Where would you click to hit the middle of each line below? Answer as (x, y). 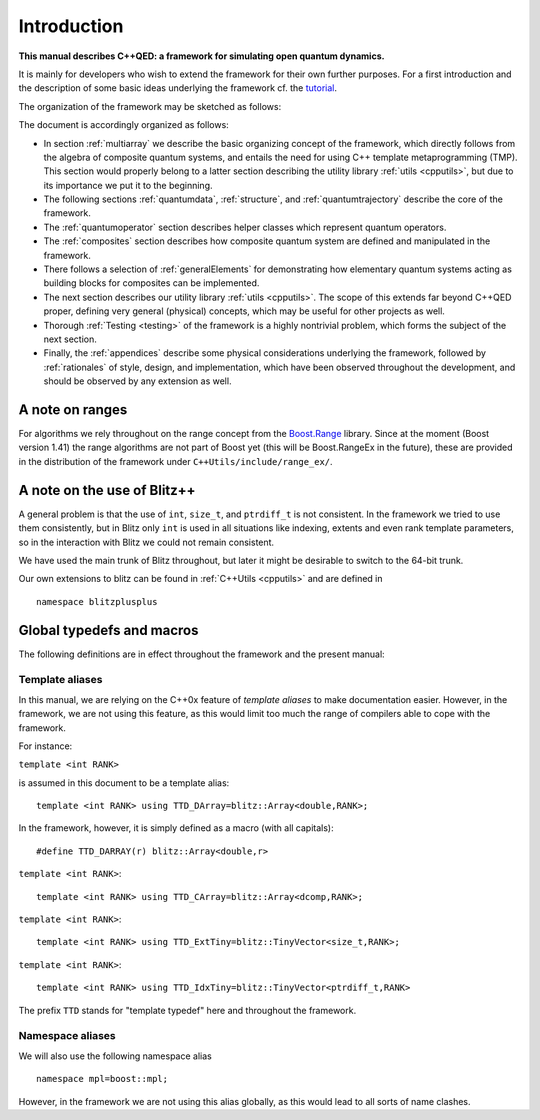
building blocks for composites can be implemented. (151, 283)
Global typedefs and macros (108, 630)
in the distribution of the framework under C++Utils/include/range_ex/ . (176, 461)
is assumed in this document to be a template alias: (124, 782)
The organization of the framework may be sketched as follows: (150, 106)
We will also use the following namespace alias (115, 1056)
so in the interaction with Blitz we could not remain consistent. (146, 542)
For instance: (45, 746)
